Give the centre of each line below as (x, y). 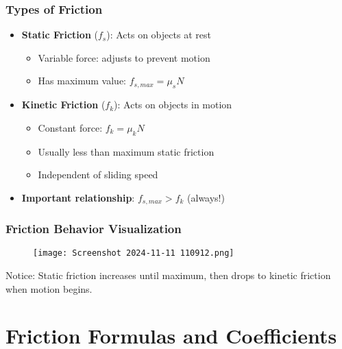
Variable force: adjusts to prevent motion (124, 57)
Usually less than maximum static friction (126, 151)
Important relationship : (78, 197)
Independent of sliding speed (98, 174)
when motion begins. (49, 288)
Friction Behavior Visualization (94, 229)
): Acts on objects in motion (173, 105)
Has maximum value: (82, 81)
